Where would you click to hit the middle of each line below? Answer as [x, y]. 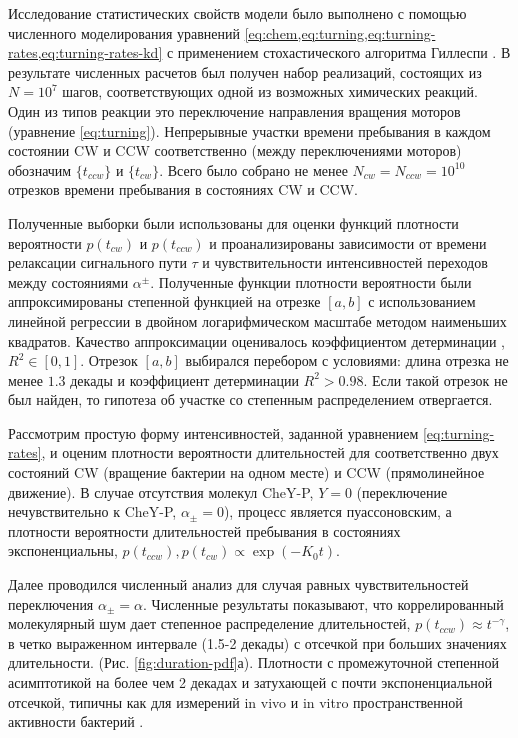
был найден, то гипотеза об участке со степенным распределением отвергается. [250, 399]
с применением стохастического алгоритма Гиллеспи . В [338, 52]
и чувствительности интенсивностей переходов [345, 262]
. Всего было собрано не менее [253, 169]
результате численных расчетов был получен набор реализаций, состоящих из [245, 71]
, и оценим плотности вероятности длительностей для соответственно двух [270, 452]
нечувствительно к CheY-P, [92, 511]
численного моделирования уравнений [124, 32]
